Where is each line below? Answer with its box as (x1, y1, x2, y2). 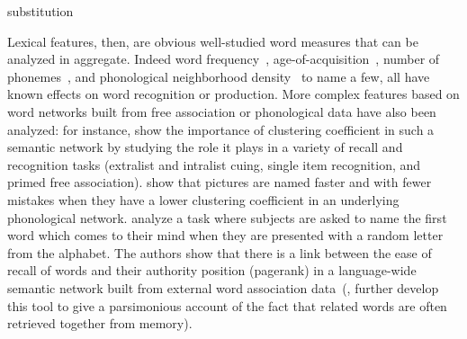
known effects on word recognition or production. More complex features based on (7, 85, 460, 103)
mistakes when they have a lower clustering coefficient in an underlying (7, 190, 400, 209)
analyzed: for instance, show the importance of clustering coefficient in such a (7, 120, 435, 138)
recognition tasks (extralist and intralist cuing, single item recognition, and (7, 155, 421, 174)
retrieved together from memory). (7, 314, 193, 333)
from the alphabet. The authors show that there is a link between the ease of (7, 243, 432, 262)
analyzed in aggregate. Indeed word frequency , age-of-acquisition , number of (7, 49, 440, 68)
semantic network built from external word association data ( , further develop (7, 278, 439, 297)
